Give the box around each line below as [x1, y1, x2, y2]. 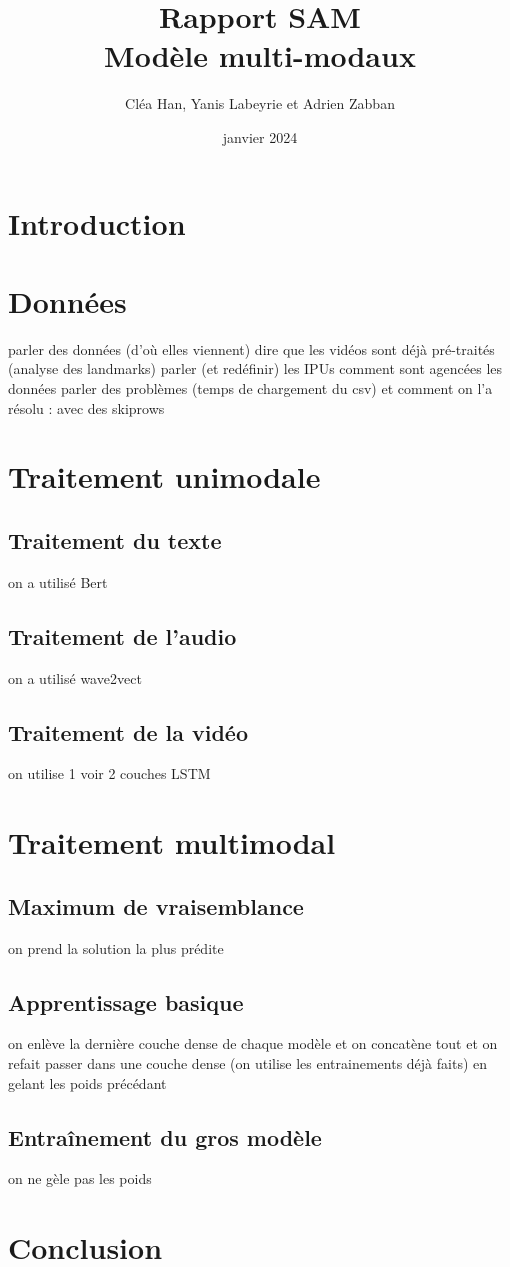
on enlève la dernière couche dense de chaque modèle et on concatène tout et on [8, 1033, 498, 1054]
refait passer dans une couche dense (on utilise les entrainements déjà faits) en [8, 1052, 488, 1073]
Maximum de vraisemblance [8, 890, 304, 921]
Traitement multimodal [8, 822, 336, 863]
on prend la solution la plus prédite [8, 937, 224, 958]
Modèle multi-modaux [104, 35, 416, 76]
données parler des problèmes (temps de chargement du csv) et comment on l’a [8, 378, 493, 398]
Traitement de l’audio [8, 620, 237, 651]
